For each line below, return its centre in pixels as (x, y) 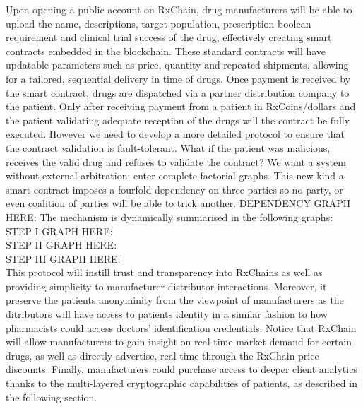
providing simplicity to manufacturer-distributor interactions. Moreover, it (166, 286)
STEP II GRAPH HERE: (61, 245)
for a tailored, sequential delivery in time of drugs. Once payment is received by (178, 78)
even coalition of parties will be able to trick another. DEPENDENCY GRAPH (178, 203)
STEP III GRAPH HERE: (63, 258)
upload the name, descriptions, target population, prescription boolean (159, 23)
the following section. (52, 397)
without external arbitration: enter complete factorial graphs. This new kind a (175, 176)
